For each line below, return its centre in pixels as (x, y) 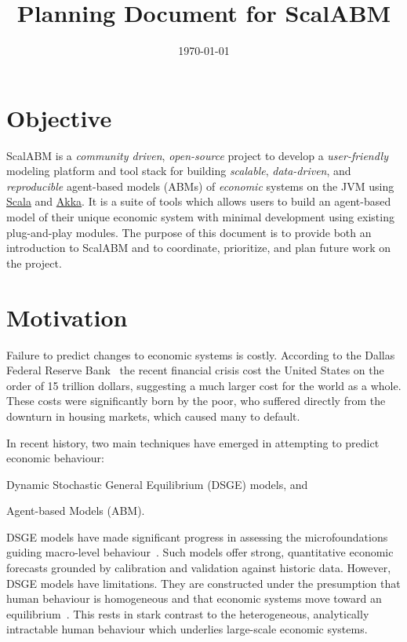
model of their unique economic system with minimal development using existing (200, 217)
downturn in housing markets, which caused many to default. (153, 416)
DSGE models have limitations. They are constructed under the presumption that (203, 583)
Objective (59, 117)
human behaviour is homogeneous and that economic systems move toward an (194, 598)
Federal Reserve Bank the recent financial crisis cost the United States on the (195, 370)
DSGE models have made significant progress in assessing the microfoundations (197, 536)
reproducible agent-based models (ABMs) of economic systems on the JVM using (200, 186)
